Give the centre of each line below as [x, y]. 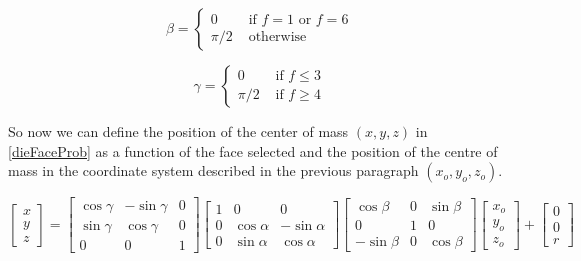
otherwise [277, 37]
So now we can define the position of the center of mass [178, 131]
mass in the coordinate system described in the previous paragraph [213, 170]
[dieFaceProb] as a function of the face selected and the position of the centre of [253, 150]
